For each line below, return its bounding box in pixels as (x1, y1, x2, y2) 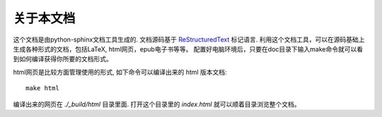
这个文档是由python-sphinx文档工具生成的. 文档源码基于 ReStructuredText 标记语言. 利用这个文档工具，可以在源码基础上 (13, 35, 365, 44)
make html (25, 85, 59, 92)
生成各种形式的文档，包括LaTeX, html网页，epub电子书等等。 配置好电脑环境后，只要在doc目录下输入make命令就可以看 (13, 44, 364, 53)
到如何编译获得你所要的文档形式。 (13, 55, 112, 63)
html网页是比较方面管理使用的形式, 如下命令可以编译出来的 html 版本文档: (13, 68, 227, 76)
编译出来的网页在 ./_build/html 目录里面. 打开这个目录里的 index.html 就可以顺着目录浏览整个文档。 (13, 99, 301, 109)
